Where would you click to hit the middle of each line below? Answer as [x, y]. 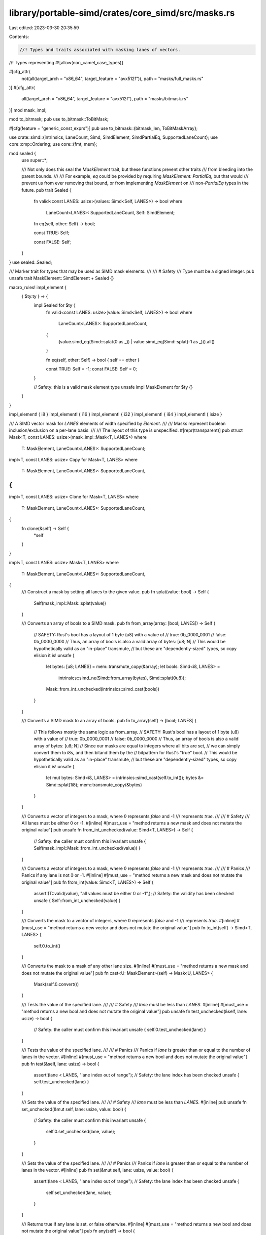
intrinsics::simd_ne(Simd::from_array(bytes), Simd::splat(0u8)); [122, 678]
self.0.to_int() [47, 946]
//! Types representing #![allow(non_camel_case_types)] [66, 62]
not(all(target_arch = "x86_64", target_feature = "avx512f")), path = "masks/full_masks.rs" [113, 79]
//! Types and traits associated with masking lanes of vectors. [100, 50]
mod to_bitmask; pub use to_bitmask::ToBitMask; [59, 119]
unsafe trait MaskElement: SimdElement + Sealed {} [62, 278]
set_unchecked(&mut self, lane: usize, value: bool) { [74, 1109]
